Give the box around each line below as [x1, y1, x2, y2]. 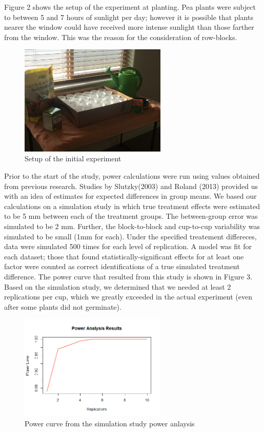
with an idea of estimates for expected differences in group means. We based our [4, 191, 257, 201]
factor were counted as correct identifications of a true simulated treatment [4, 261, 240, 272]
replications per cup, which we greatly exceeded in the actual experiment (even [4, 291, 252, 302]
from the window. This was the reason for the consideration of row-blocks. [4, 31, 237, 42]
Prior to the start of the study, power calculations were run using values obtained [4, 170, 260, 181]
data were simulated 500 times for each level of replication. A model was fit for [4, 241, 252, 252]
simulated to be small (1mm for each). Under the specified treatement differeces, [4, 231, 257, 241]
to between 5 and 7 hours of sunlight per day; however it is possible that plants [4, 11, 253, 22]
